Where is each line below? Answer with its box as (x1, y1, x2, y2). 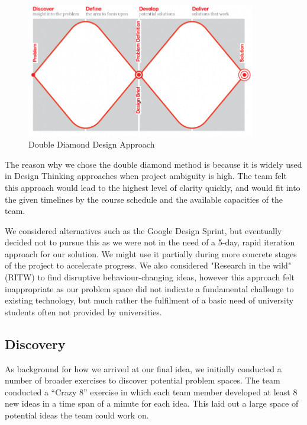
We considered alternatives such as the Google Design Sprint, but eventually (5, 224, 282, 237)
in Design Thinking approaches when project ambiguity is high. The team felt (5, 170, 287, 182)
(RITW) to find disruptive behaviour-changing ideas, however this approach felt (5, 271, 295, 283)
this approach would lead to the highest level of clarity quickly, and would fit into (5, 181, 300, 193)
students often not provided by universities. (5, 305, 162, 318)
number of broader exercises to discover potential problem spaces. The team (5, 374, 280, 386)
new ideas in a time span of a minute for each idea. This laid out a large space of (5, 397, 299, 410)
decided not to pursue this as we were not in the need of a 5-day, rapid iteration (5, 236, 295, 248)
